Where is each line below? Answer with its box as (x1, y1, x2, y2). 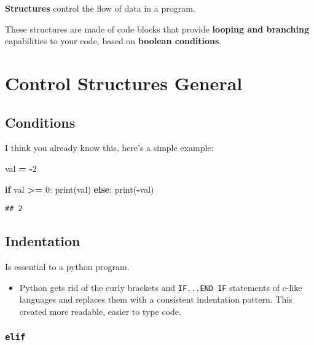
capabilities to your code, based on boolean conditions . (5, 34, 222, 47)
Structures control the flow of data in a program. (5, 2, 195, 14)
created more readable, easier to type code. (19, 304, 181, 317)
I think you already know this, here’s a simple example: (5, 141, 214, 154)
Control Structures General (5, 70, 243, 95)
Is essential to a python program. (5, 260, 130, 273)
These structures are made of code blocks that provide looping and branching (5, 22, 309, 35)
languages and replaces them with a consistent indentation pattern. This (19, 293, 292, 306)
